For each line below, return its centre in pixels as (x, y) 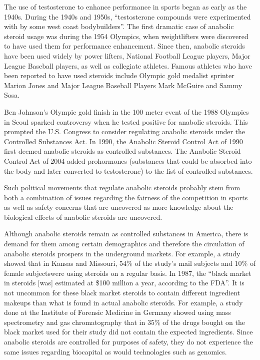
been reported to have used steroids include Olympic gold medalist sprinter (119, 75)
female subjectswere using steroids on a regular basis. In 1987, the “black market (128, 273)
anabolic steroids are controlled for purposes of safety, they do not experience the (128, 341)
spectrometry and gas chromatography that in (75, 322)
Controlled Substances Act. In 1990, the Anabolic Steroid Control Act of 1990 (123, 141)
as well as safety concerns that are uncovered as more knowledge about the (119, 207)
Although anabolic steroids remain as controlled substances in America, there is (126, 234)
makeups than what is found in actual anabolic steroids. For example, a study (123, 302)
